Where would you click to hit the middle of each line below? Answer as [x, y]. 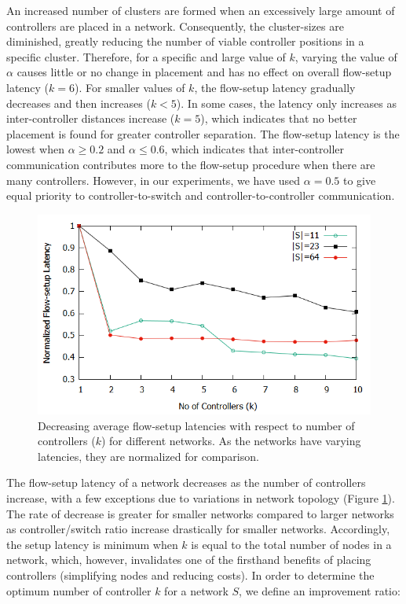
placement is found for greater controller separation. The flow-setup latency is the [203, 133]
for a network [196, 590]
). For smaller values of [130, 87]
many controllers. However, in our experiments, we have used [154, 180]
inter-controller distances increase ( [91, 118]
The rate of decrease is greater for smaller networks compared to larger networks [200, 513]
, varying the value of [346, 56]
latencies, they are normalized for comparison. [148, 456]
